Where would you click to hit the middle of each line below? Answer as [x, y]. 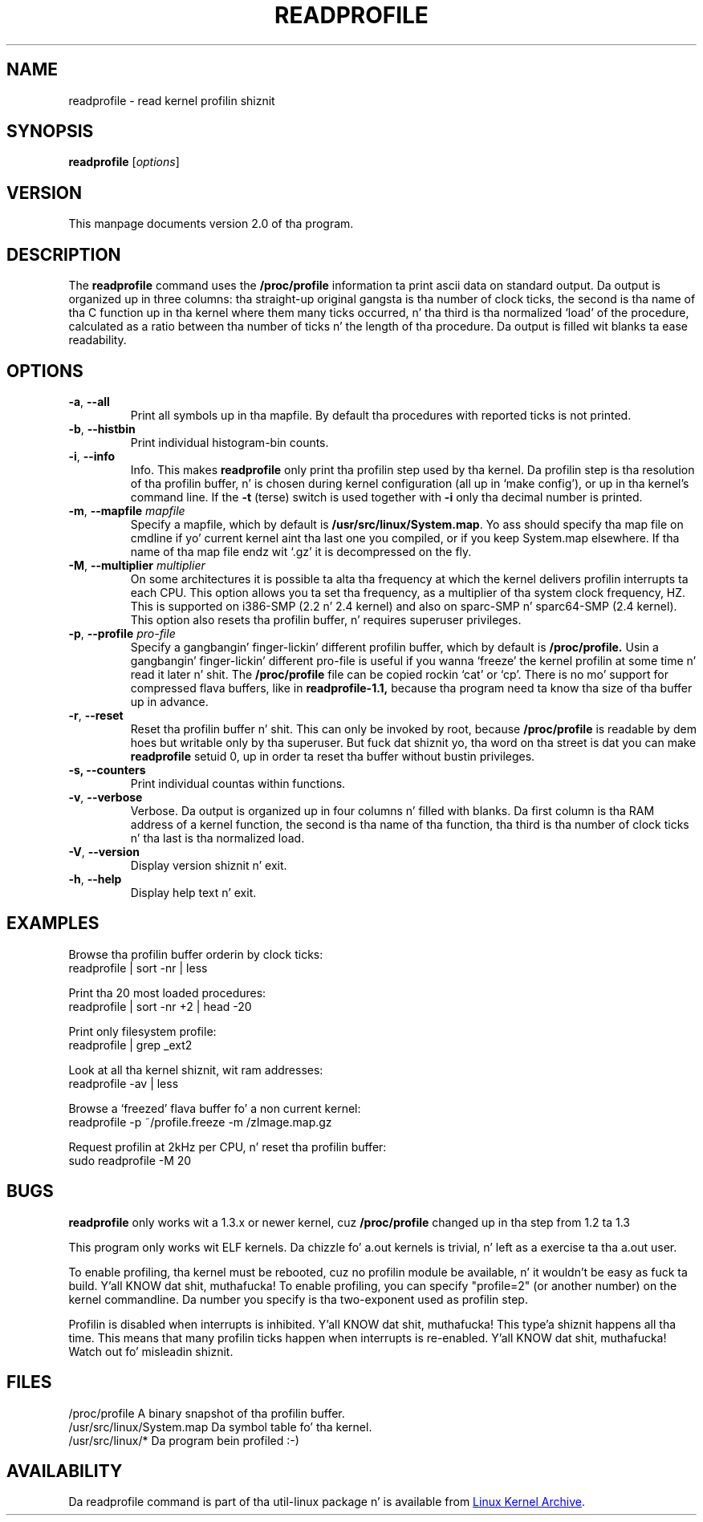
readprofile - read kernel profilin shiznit [172, 100]
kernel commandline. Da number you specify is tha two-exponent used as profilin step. [298, 1299]
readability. [98, 340]
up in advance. [169, 701]
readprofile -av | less [124, 1083]
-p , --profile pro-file [122, 633]
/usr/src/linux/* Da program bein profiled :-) [184, 1440]
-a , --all [89, 401]
